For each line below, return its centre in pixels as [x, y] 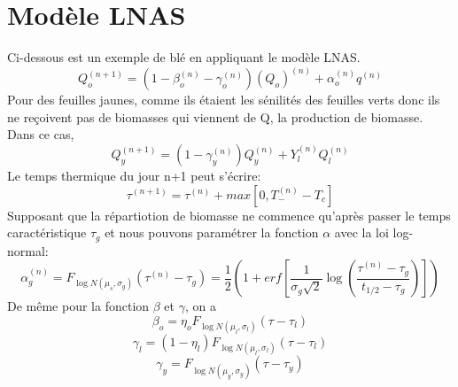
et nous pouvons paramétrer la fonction [212, 232]
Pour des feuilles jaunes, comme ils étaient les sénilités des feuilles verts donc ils [224, 100]
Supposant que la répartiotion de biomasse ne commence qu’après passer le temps [229, 215]
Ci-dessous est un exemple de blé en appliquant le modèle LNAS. [184, 57]
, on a [200, 306]
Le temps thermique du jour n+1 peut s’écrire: [134, 175]
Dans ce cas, [41, 134]
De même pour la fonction [78, 306]
